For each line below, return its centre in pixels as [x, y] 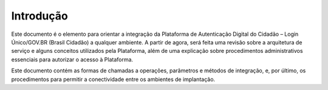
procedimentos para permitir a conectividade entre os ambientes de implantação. [113, 79]
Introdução [39, 16]
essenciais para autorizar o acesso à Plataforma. [72, 59]
